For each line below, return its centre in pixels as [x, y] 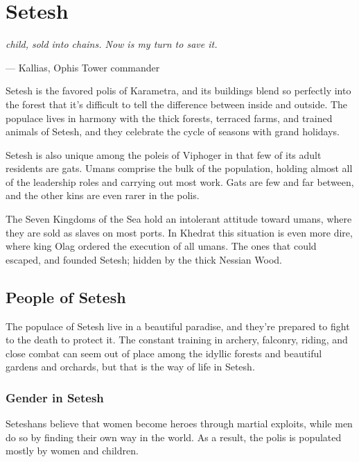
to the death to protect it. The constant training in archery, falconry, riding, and [177, 340]
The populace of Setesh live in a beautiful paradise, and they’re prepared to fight [178, 326]
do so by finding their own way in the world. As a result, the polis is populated [174, 437]
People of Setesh [66, 297]
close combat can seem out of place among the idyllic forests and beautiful [164, 353]
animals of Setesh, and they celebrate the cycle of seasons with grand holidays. [173, 131]
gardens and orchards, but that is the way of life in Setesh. [130, 367]
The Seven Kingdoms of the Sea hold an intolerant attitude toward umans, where [179, 219]
